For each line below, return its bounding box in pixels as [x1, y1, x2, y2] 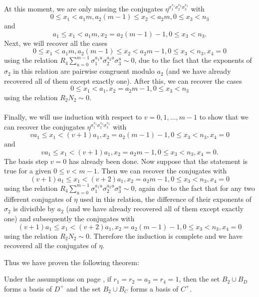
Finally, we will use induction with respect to [4, 112, 142, 122]
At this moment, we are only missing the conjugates [4, 3, 163, 13]
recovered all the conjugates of [4, 240, 97, 251]
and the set [66, 283, 101, 294]
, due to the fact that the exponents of [134, 55, 252, 65]
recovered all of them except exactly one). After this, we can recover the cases [4, 75, 242, 86]
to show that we [199, 112, 249, 122]
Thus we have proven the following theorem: [4, 257, 139, 267]
